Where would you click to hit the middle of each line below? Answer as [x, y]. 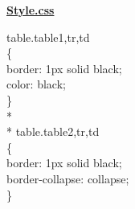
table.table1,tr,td [48, 37]
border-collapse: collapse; [68, 178]
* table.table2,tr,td [53, 131]
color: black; [36, 84]
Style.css [31, 10]
